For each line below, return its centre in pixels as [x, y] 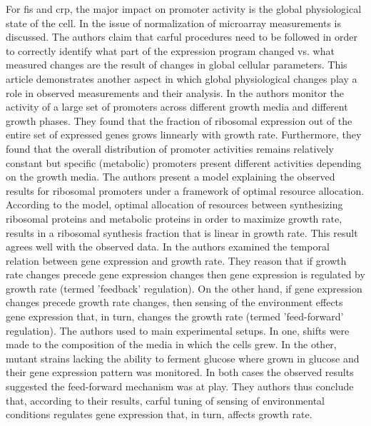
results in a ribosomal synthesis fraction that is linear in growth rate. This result [182, 232]
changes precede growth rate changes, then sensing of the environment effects [174, 302]
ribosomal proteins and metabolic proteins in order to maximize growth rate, [174, 218]
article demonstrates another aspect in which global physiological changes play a [182, 78]
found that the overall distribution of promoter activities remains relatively [170, 148]
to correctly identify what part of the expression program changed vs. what [170, 50]
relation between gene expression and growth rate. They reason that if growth [176, 260]
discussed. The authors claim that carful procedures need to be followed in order [182, 37]
